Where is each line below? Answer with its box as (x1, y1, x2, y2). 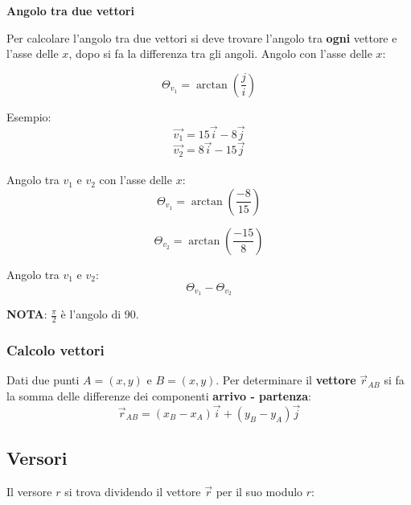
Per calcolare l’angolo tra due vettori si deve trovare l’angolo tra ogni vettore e (6, 29, 397, 46)
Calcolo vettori (6, 340, 105, 360)
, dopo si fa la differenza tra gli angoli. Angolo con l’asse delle (68, 45, 372, 62)
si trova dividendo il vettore (64, 483, 201, 500)
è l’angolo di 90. (60, 306, 139, 322)
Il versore (6, 483, 52, 500)
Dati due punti (6, 372, 80, 388)
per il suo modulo (216, 483, 303, 500)
